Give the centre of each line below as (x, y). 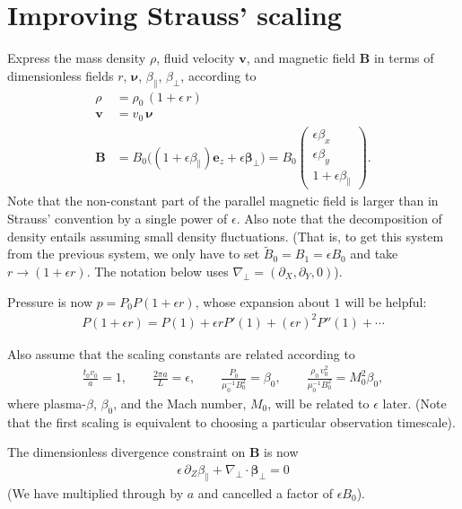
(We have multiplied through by (96, 492)
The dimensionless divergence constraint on (126, 452)
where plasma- (47, 403)
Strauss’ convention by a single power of (118, 219)
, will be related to (318, 403)
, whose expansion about (262, 301)
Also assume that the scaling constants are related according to (181, 353)
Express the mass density (77, 58)
